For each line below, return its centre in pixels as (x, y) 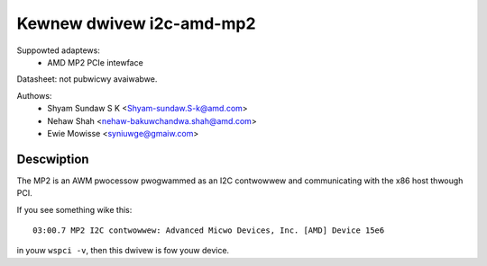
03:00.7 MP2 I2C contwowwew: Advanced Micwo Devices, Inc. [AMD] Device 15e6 (209, 230)
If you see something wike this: (74, 209)
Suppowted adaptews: (59, 50)
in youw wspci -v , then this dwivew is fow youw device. (123, 251)
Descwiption (53, 159)
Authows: (34, 95)
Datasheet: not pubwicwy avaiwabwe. (87, 79)
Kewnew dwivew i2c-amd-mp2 (136, 23)
